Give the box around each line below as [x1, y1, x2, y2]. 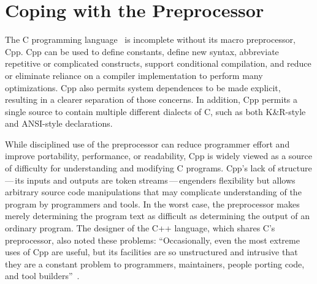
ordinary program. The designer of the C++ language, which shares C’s [5, 222, 275, 234]
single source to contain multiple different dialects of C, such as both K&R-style [5, 105, 306, 118]
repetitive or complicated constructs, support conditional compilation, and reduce [5, 57, 311, 70]
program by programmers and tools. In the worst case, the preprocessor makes [5, 197, 300, 210]
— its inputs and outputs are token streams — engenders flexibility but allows [5, 173, 296, 186]
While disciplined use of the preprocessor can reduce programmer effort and [5, 137, 290, 150]
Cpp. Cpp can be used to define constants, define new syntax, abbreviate [5, 45, 279, 58]
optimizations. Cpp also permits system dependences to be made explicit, [5, 81, 281, 94]
